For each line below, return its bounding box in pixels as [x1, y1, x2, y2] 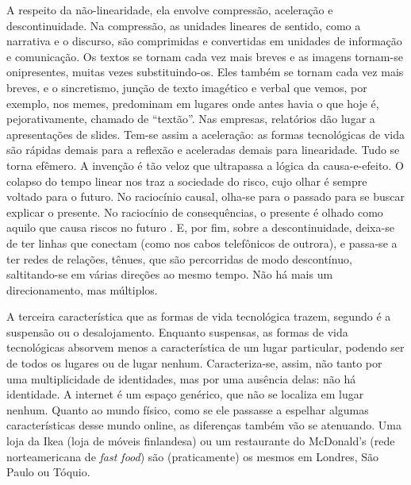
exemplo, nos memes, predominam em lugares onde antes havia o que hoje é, [6, 94, 379, 111]
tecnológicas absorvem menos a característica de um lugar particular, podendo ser [6, 339, 405, 356]
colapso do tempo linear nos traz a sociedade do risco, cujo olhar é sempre [6, 172, 367, 189]
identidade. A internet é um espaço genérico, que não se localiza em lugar [6, 386, 364, 402]
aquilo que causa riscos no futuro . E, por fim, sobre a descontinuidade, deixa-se [6, 219, 394, 236]
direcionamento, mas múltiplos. [6, 281, 158, 298]
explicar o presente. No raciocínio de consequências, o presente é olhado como [6, 203, 383, 220]
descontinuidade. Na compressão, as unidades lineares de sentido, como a [6, 17, 361, 33]
